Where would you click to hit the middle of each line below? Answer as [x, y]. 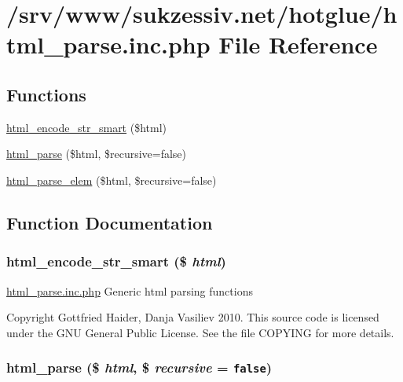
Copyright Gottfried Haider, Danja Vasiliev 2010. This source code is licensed [193, 317]
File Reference [298, 44]
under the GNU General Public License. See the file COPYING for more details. [200, 332]
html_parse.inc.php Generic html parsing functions [130, 290]
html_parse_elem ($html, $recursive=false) [112, 180]
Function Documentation [110, 222]
